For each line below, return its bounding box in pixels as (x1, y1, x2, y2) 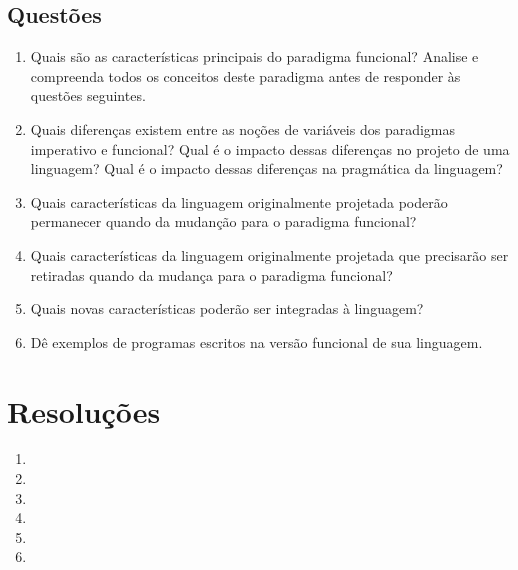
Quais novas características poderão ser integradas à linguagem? (30, 298, 424, 319)
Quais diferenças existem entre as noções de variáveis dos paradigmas (30, 118, 456, 139)
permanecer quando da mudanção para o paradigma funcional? (30, 211, 417, 232)
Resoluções (7, 390, 161, 431)
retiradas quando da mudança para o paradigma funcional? (30, 264, 393, 285)
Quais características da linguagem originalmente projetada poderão (30, 191, 448, 212)
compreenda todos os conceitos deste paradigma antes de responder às (30, 65, 461, 86)
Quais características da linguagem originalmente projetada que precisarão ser (30, 244, 509, 265)
